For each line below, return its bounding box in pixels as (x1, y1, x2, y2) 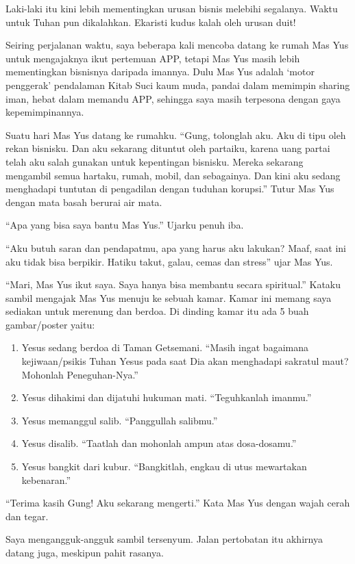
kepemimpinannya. (5, 105, 84, 119)
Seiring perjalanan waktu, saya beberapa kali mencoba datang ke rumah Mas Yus (5, 38, 349, 52)
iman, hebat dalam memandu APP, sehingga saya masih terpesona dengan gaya (5, 91, 341, 105)
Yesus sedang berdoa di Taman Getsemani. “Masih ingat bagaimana (21, 340, 308, 355)
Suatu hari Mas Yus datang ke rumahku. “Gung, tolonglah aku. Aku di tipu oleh (5, 127, 346, 142)
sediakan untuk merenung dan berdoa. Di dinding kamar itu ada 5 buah (5, 304, 309, 318)
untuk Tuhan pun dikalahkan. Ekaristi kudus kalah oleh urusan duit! (5, 14, 296, 29)
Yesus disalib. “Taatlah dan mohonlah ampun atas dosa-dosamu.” (21, 436, 297, 450)
